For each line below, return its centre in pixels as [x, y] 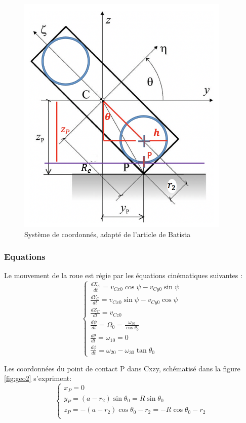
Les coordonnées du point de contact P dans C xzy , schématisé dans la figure [122, 368]
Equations [25, 257]
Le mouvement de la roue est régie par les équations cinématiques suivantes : [123, 275]
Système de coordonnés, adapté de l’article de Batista [108, 234]
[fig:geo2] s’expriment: [38, 378]
